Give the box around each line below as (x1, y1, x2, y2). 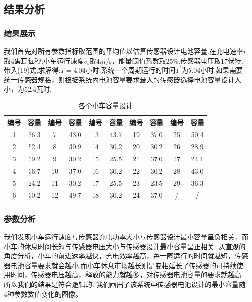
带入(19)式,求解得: (4, 65, 61, 75)
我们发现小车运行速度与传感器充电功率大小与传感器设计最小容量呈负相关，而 (4, 231, 248, 241)
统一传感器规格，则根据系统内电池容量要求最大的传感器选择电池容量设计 (4, 74, 235, 84)
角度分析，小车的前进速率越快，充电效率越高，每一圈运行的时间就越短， (4, 251, 235, 261)
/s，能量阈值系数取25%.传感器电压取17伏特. (106, 55, 243, 65)
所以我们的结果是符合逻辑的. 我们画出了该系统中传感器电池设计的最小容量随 (4, 279, 246, 289)
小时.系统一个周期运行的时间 (85, 65, 176, 75)
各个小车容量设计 (79, 100, 133, 110)
